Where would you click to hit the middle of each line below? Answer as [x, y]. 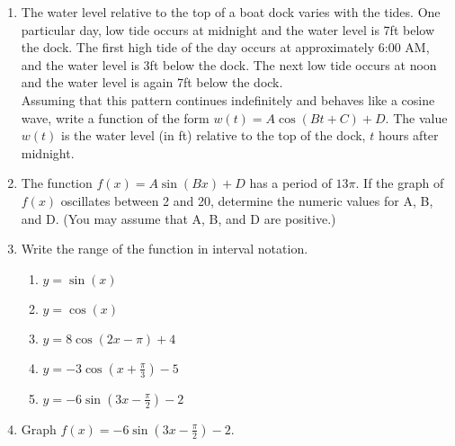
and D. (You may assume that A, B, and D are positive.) [178, 218]
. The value [416, 117]
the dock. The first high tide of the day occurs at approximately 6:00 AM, [225, 47]
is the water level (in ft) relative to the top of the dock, [214, 135]
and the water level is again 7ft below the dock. [152, 82]
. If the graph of [400, 183]
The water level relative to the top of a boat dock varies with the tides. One [231, 12]
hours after [408, 135]
